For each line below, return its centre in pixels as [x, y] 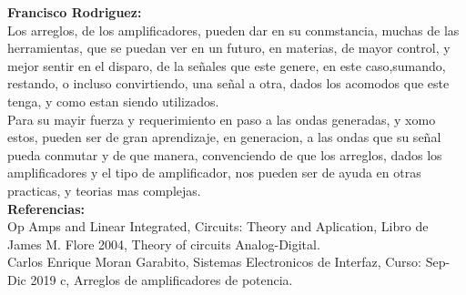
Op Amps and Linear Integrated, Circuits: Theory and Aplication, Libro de [218, 226]
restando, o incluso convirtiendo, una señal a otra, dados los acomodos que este [228, 83]
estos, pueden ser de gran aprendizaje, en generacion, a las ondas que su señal [224, 137]
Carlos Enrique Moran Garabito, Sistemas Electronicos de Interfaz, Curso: [214, 262]
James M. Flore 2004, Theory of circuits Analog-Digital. [164, 244]
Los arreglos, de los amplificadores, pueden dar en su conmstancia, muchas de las [233, 30]
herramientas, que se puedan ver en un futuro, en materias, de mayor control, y [229, 48]
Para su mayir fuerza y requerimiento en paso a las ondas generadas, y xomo [222, 119]
